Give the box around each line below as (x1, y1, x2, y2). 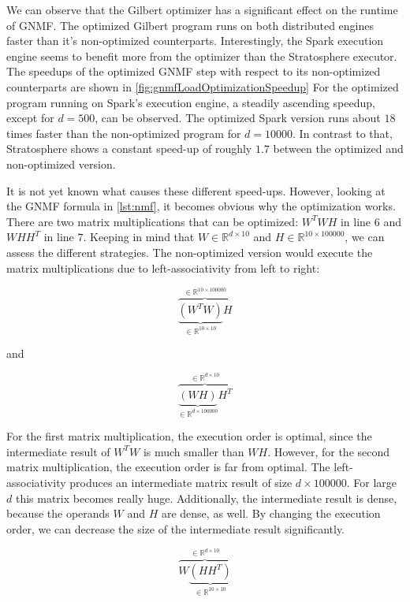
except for (6, 110, 54, 126)
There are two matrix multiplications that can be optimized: (6, 213, 299, 229)
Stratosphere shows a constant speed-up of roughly (6, 140, 252, 157)
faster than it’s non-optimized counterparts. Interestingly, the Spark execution (6, 32, 384, 49)
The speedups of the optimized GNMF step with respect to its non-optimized (6, 63, 381, 80)
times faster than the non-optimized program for (6, 124, 241, 141)
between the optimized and (273, 140, 404, 157)
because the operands (6, 505, 110, 522)
